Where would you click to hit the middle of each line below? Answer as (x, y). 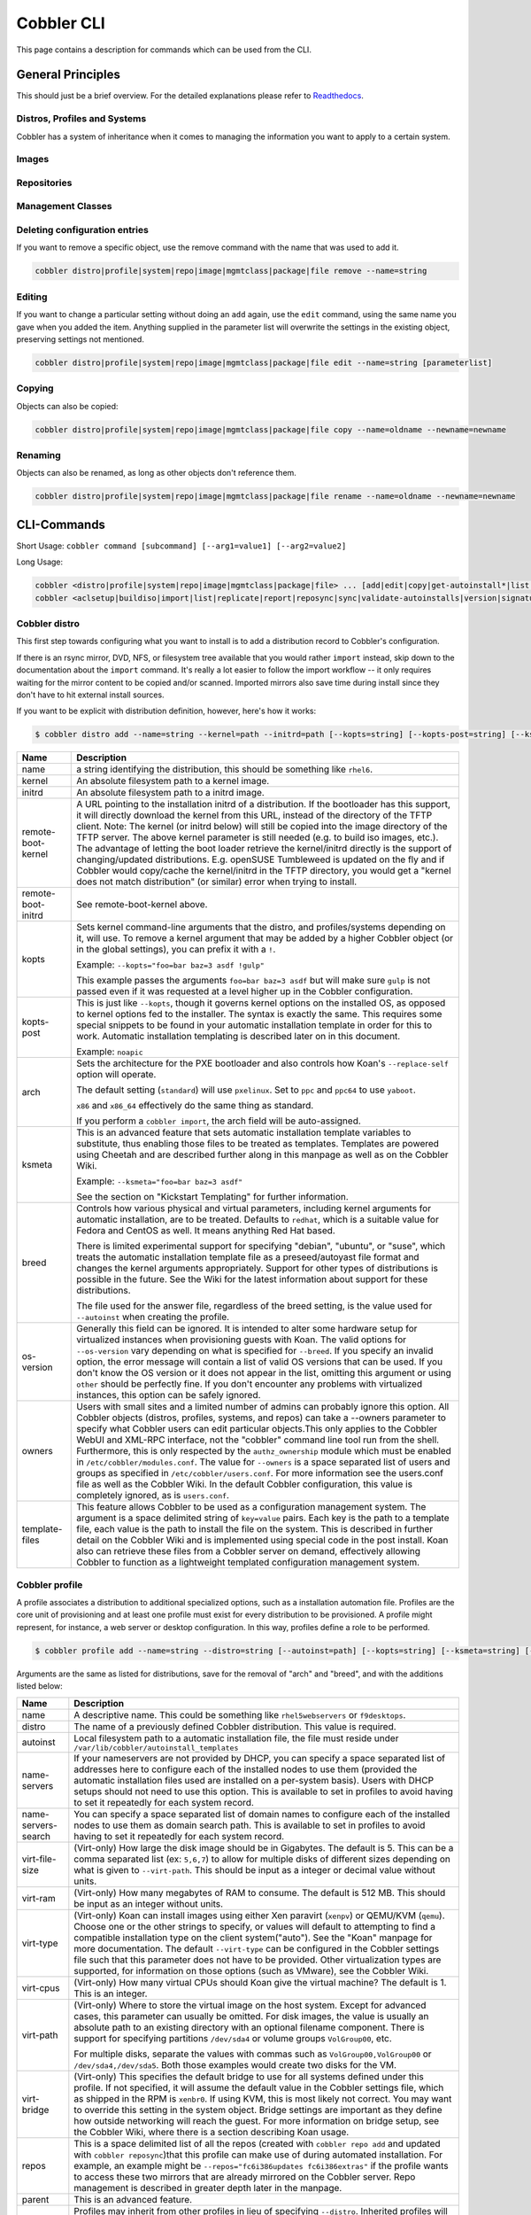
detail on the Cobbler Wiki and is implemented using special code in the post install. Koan (262, 1540)
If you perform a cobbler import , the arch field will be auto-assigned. (219, 1121)
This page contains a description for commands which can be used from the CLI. (164, 50)
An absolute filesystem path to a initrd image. (170, 793)
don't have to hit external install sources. (90, 695)
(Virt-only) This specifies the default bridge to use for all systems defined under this (249, 2076)
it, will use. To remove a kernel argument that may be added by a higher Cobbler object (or (265, 938)
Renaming (38, 455)
